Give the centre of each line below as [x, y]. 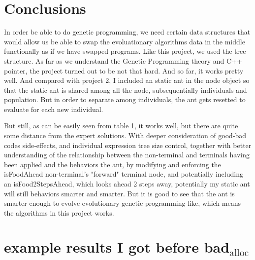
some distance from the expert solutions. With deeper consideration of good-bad [125, 135]
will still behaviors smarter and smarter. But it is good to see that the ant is [119, 193]
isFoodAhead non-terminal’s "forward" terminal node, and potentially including [124, 174]
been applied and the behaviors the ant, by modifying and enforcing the [112, 164]
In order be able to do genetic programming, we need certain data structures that [127, 32]
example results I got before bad [117, 246]
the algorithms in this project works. [59, 212]
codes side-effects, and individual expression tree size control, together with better [128, 145]
